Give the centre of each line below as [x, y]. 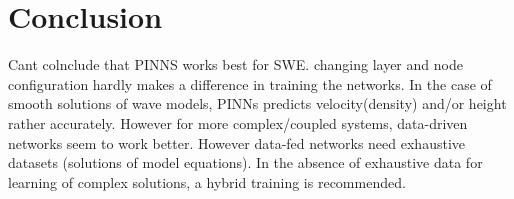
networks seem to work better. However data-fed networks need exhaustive [236, 142]
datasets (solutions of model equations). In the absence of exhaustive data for [245, 162]
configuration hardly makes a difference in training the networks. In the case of [250, 83]
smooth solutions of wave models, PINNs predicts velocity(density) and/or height [257, 103]
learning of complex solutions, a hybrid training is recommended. [207, 181]
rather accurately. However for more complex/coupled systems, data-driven [238, 122]
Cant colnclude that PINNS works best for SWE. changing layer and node [235, 64]
